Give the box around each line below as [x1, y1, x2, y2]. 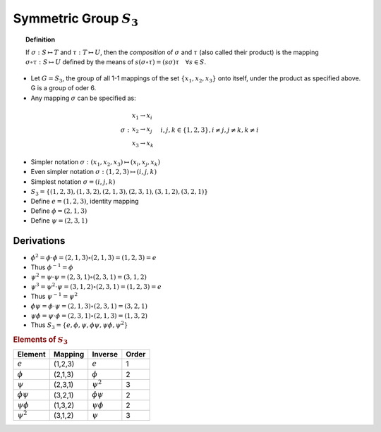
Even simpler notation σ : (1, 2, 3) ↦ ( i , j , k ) [30, 168, 157, 176]
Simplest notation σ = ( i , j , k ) [30, 177, 116, 186]
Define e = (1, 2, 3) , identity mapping [30, 197, 139, 205]
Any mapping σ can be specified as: [30, 94, 137, 102]
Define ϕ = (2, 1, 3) [30, 206, 87, 215]
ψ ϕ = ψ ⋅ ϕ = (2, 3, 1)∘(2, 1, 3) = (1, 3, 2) [30, 311, 148, 320]
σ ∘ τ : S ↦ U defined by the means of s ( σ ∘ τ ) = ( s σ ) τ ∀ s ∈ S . [25, 58, 207, 66]
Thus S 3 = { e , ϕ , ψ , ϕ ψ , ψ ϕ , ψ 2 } [30, 320, 128, 331]
